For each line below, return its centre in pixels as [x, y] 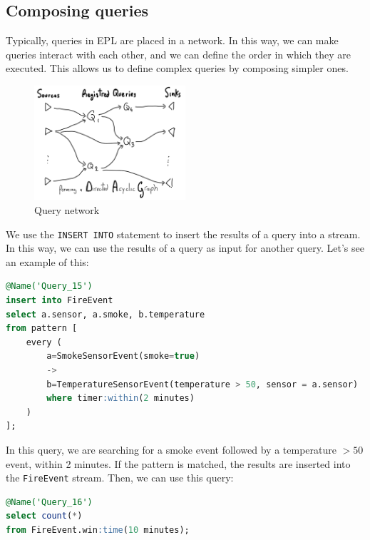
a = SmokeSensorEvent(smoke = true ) [123, 356]
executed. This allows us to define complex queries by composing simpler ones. [177, 68]
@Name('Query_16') [49, 502]
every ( [44, 342]
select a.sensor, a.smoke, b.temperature [106, 314]
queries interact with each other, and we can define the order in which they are [179, 54]
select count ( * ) [44, 516]
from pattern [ [42, 328]
